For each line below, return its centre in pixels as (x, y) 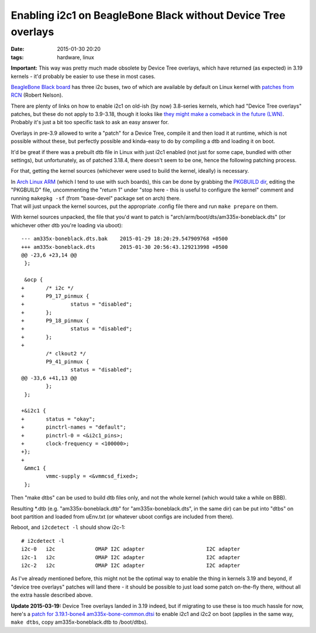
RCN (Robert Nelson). (37, 95)
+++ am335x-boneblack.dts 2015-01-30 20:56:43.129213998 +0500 (125, 247)
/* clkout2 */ (66, 353)
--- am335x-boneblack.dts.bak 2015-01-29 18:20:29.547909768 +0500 (125, 239)
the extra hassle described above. (52, 595)
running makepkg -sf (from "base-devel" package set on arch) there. (96, 198)
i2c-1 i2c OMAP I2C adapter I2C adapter (131, 557)
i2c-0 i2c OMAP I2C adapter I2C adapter (131, 549)
